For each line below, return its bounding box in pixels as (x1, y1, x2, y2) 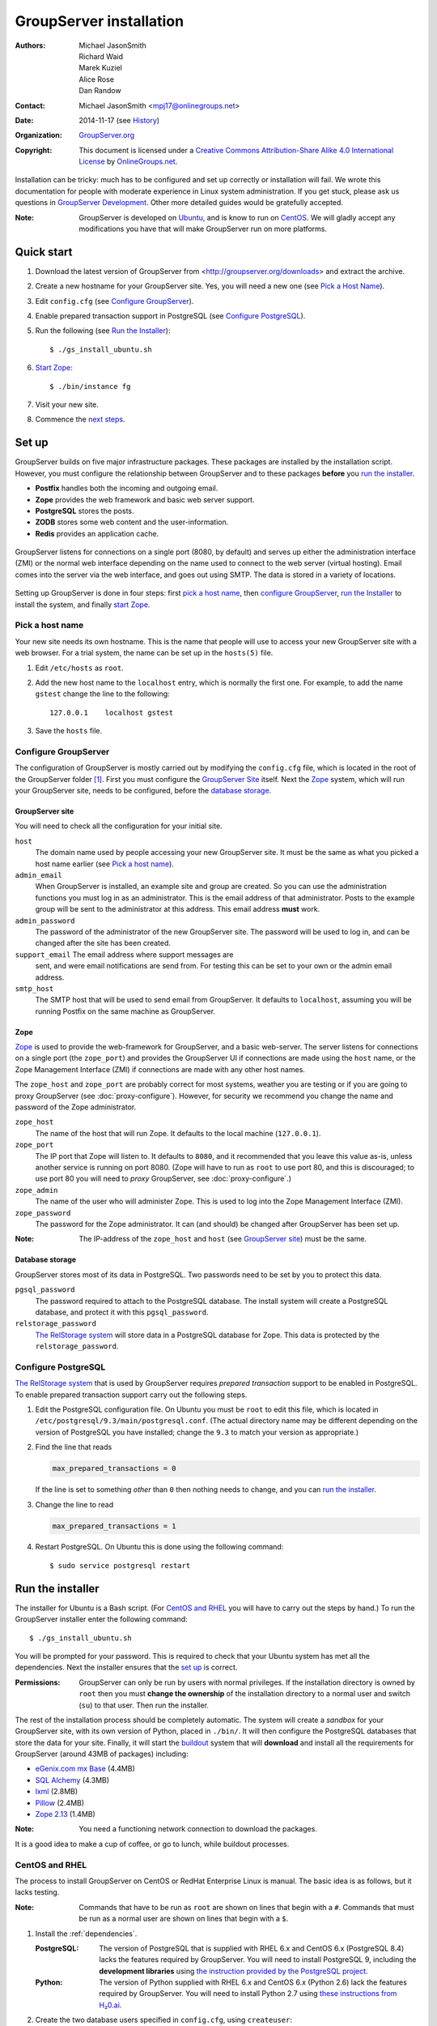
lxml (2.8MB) (35, 1787, 78, 1797)
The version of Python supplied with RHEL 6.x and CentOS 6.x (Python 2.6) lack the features (99, 1977, 408, 1987)
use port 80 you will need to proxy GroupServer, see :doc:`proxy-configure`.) (35, 1173, 291, 1183)
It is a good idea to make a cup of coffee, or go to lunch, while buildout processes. (15, 1839, 290, 1849)
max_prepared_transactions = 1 (52, 1521, 177, 1531)
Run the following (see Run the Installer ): (35, 326, 171, 336)
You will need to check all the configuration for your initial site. (15, 821, 223, 831)
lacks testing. (15, 1887, 60, 1897)
